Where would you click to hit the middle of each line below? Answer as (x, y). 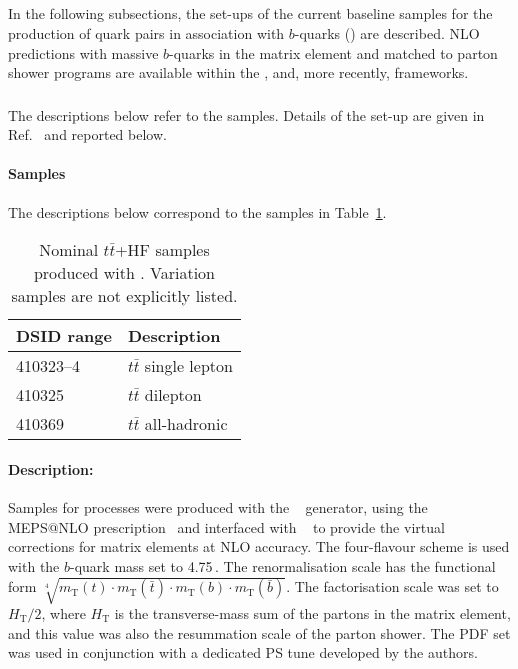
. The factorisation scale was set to (392, 586)
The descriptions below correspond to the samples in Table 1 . (197, 211)
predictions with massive (83, 52)
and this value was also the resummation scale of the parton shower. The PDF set (259, 632)
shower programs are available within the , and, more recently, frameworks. (238, 72)
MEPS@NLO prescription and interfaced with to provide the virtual (226, 526)
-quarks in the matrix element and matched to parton (333, 52)
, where (63, 612)
